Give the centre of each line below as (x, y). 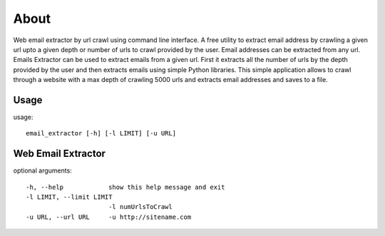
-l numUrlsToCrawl (140, 207)
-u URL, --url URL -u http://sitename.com (109, 217)
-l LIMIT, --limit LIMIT (69, 197)
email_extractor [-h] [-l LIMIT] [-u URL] (101, 133)
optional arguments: (43, 170)
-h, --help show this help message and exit (125, 187)
